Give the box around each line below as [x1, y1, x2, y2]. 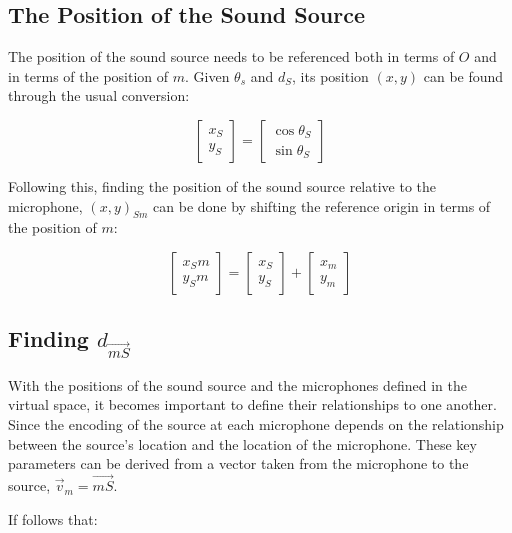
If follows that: [8, 508, 98, 529]
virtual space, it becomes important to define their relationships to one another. [8, 394, 497, 415]
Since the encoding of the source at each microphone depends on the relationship [8, 414, 504, 435]
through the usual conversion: [8, 85, 190, 106]
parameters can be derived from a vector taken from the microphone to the [8, 453, 469, 474]
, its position [292, 65, 369, 86]
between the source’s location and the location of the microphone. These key [8, 433, 477, 454]
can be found [423, 65, 504, 86]
